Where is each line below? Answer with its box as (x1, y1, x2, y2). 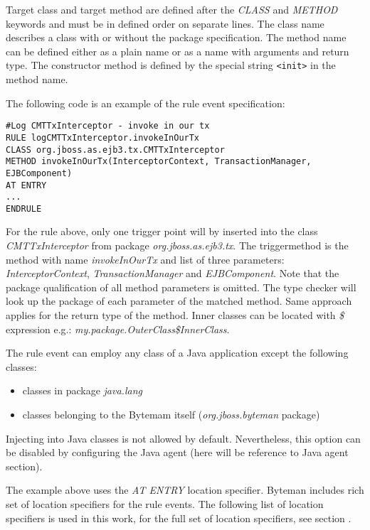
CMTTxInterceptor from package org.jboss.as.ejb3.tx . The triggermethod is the (6, 238, 349, 253)
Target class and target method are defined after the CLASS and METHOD (6, 2, 338, 16)
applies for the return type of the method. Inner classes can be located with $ (6, 308, 344, 323)
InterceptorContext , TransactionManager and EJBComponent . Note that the (6, 266, 339, 281)
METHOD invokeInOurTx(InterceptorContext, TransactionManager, (6, 156, 312, 167)
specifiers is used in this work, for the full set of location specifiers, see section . (6, 510, 351, 525)
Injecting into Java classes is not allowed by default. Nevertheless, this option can (6, 431, 361, 445)
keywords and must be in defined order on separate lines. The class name (6, 16, 324, 31)
